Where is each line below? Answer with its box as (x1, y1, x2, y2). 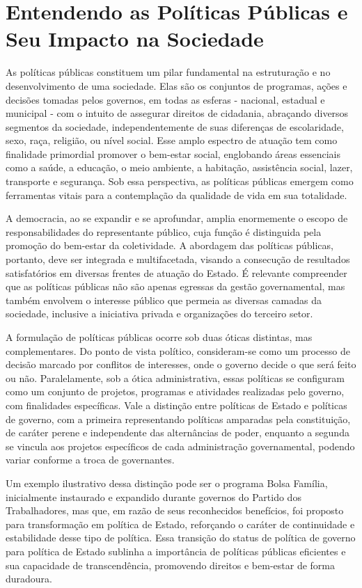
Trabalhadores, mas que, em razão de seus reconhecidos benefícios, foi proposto (6, 503, 344, 518)
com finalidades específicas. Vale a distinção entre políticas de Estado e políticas (6, 397, 347, 412)
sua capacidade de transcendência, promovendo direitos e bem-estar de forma (6, 557, 335, 572)
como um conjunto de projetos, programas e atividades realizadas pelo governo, (6, 384, 345, 399)
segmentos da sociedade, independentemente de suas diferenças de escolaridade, (6, 119, 344, 134)
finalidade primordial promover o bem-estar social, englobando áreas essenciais (6, 146, 340, 161)
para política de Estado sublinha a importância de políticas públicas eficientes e (6, 543, 346, 558)
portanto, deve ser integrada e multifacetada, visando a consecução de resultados (6, 252, 350, 267)
